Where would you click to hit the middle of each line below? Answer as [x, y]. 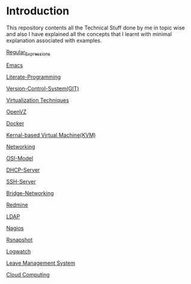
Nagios [15, 228]
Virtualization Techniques [38, 100]
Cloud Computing [28, 274]
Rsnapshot [20, 240]
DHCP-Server [23, 170]
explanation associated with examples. [54, 40]
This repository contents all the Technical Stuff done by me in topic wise [95, 28]
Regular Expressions [29, 53]
